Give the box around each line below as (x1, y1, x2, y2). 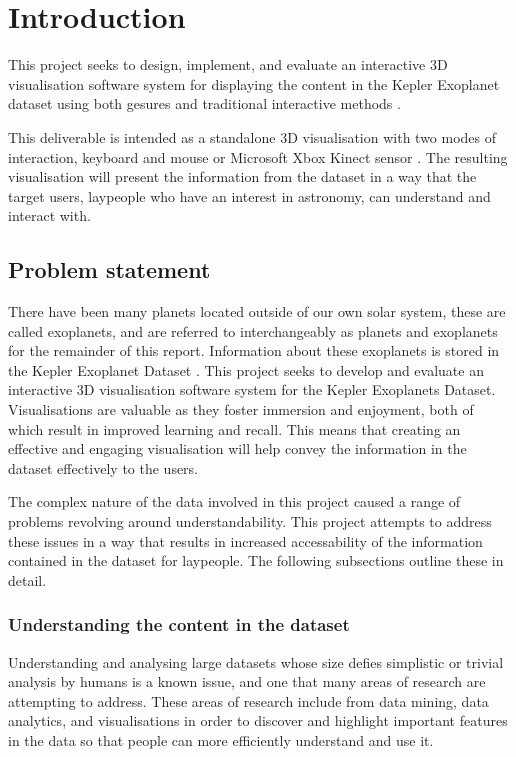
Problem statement (8, 254, 211, 285)
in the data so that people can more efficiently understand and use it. (8, 729, 434, 750)
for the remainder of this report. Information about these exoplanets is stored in (8, 340, 500, 361)
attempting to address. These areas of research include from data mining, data (8, 690, 489, 711)
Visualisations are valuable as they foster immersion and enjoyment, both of (8, 399, 474, 420)
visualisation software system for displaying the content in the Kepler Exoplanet (8, 73, 500, 94)
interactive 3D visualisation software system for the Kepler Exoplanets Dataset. (8, 379, 496, 400)
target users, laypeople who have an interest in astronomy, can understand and (8, 185, 491, 206)
